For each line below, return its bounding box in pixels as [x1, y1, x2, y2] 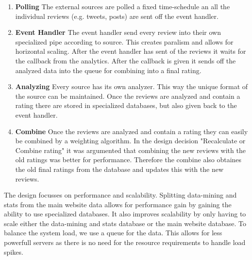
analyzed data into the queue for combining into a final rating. [15, 65, 202, 75]
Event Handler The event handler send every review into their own [15, 27, 221, 37]
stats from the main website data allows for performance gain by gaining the [4, 199, 232, 209]
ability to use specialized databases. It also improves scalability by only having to [4, 209, 246, 219]
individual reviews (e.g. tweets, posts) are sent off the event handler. [15, 11, 218, 21]
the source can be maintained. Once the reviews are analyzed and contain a [15, 91, 240, 101]
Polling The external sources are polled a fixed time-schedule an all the [15, 1, 230, 11]
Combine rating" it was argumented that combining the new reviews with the [15, 145, 246, 155]
